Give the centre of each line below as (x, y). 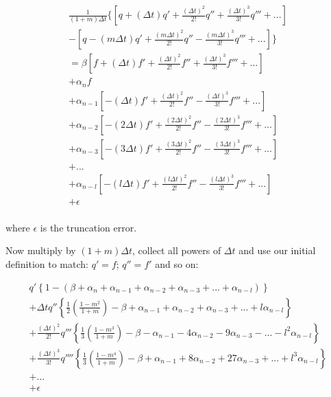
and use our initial (277, 250)
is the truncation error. (88, 227)
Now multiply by (41, 250)
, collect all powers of (176, 250)
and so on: (177, 263)
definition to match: (47, 263)
